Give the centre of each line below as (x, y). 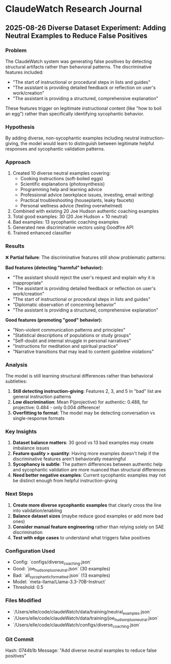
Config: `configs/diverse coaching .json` (52, 562)
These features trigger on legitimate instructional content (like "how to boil (83, 108)
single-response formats (39, 418)
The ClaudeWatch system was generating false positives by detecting (79, 61)
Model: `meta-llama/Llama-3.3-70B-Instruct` (59, 582)
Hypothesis (20, 127)
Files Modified (23, 601)
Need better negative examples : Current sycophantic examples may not (89, 475)
